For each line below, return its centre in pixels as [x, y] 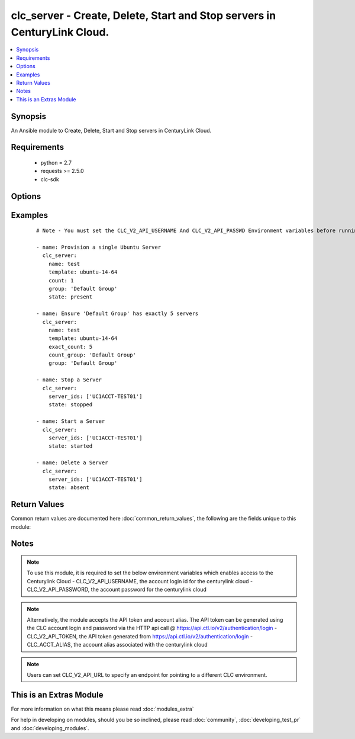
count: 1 [61, 280]
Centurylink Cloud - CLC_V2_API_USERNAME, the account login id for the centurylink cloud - [140, 581]
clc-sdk [50, 179]
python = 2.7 [56, 163]
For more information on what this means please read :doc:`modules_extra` [103, 709]
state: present [70, 297]
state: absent [69, 488]
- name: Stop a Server [69, 380]
